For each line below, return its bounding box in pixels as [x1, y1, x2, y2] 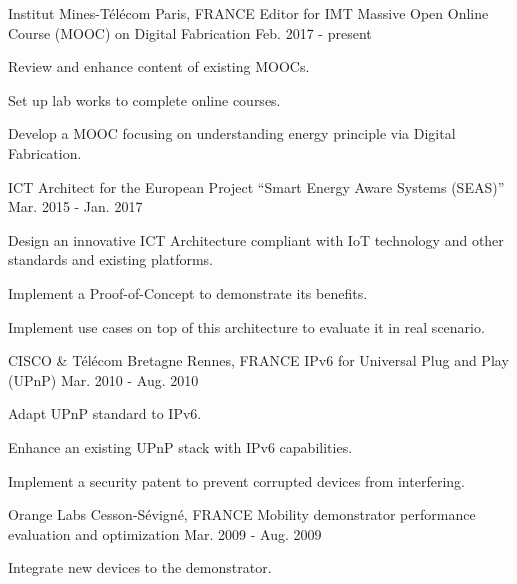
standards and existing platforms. [8, 249, 213, 270]
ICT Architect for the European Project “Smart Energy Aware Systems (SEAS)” [8, 176, 505, 197]
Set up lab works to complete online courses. [8, 89, 281, 110]
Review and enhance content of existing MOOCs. [8, 56, 310, 77]
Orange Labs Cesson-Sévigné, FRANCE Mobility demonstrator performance [8, 504, 476, 525]
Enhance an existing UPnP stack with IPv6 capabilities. [8, 436, 353, 457]
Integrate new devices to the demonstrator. [8, 557, 272, 578]
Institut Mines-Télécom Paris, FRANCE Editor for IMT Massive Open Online [8, 3, 489, 23]
